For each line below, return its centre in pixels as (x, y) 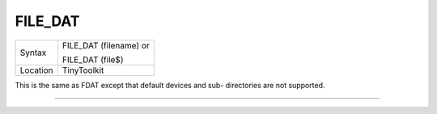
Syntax (33, 53)
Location (36, 70)
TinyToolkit (83, 70)
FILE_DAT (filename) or (106, 45)
